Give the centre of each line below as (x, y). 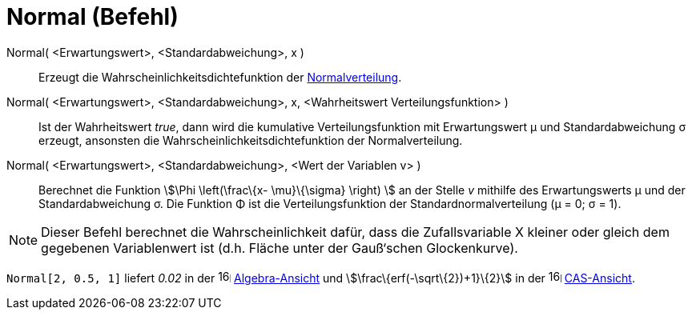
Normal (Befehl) (93, 17)
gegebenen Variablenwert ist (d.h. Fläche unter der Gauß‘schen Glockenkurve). (280, 248)
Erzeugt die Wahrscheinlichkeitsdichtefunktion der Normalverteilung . (220, 77)
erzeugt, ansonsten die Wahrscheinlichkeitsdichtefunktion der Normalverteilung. (251, 140)
